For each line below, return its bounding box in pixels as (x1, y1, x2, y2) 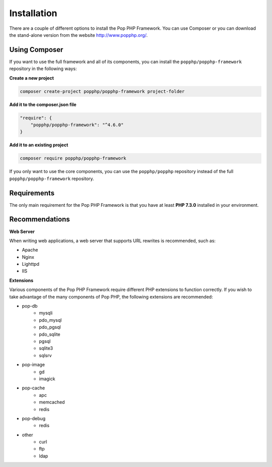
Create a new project (9, 75, 54, 81)
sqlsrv (39, 352, 52, 358)
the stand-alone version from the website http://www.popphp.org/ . (9, 32, 148, 38)
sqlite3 (39, 345, 53, 352)
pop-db (22, 303, 38, 309)
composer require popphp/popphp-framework (20, 155, 126, 161)
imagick (39, 376, 55, 382)
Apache (22, 247, 38, 253)
